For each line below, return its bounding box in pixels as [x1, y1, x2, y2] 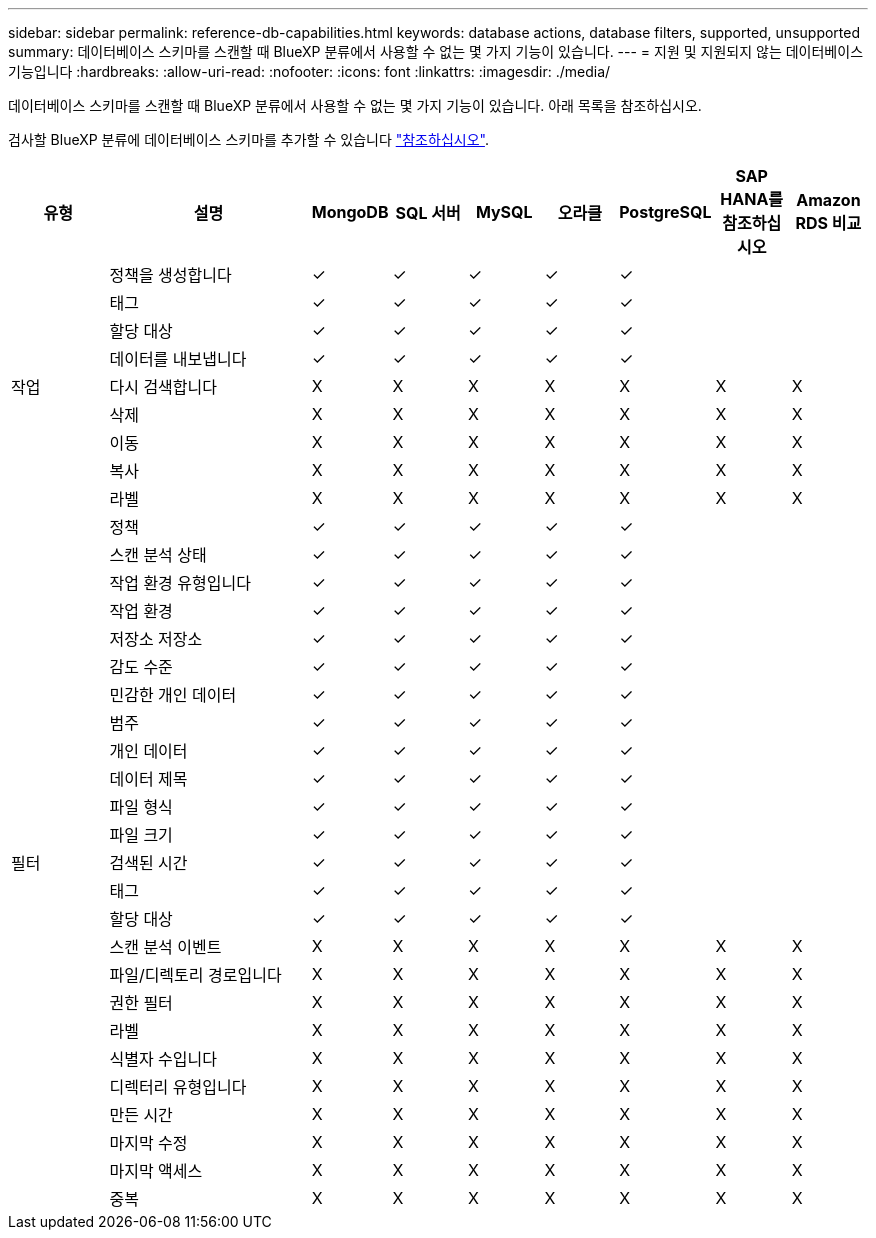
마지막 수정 [109, 1133, 188, 1153]
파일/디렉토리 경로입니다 [109, 965, 282, 985]
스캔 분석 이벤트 [109, 937, 222, 957]
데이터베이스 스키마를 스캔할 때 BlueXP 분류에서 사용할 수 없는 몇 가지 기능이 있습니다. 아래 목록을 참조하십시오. [8, 97, 702, 114]
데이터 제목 [109, 769, 188, 789]
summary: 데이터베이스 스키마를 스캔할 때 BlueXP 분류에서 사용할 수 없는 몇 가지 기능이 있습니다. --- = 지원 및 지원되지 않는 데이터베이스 [8, 43, 864, 60]
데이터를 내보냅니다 [109, 349, 247, 369]
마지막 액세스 [109, 1161, 203, 1181]
